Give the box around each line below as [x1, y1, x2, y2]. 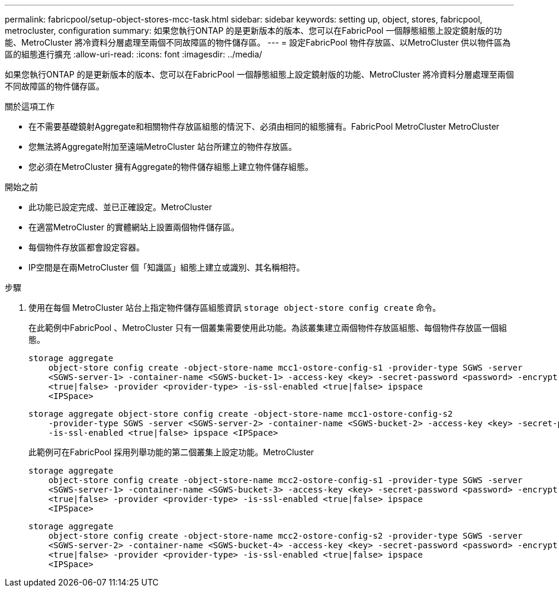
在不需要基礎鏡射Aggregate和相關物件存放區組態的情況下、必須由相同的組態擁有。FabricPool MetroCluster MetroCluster [28, 121, 500, 131]
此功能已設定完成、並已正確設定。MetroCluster [28, 202, 212, 212]
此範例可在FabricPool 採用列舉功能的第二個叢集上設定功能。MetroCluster [28, 447, 314, 457]
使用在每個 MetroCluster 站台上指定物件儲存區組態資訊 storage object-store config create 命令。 [28, 303, 441, 313]
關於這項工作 [5, 101, 54, 111]
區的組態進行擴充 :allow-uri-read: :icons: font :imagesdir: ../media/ [5, 49, 262, 59]
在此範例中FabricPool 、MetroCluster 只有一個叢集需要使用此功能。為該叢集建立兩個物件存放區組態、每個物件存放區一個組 [28, 323, 507, 333]
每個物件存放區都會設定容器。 [28, 242, 144, 252]
